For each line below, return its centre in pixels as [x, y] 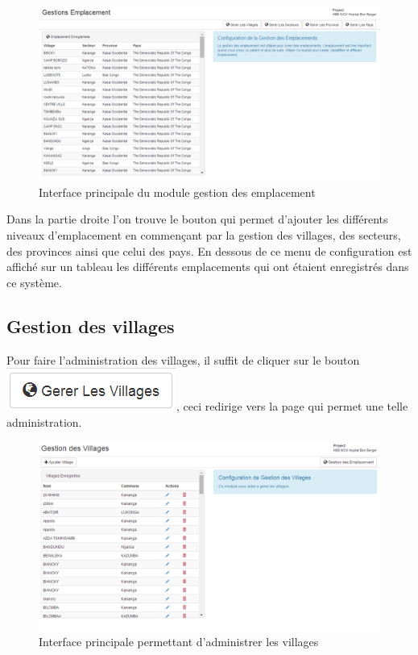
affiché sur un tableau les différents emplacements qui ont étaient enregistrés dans [208, 267]
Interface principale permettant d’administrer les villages [179, 642]
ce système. [34, 282]
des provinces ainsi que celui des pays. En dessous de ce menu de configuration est [209, 250]
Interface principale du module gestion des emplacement [177, 192]
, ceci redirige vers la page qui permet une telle [292, 406]
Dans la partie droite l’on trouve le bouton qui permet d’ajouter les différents [197, 219]
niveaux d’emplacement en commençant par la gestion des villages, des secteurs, [204, 234]
